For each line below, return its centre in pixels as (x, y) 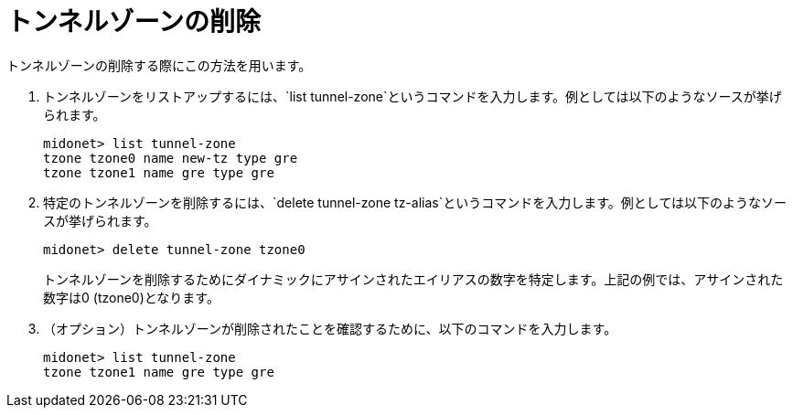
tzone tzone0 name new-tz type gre (171, 158)
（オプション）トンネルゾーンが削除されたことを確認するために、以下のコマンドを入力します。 (330, 328)
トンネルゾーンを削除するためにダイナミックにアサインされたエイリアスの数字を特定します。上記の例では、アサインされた (413, 279)
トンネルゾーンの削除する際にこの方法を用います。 (159, 65)
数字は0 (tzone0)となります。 (131, 297)
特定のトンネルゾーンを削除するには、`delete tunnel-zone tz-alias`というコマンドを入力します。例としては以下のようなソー (415, 202)
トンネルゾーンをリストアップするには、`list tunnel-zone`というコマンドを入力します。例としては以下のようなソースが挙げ (413, 96)
